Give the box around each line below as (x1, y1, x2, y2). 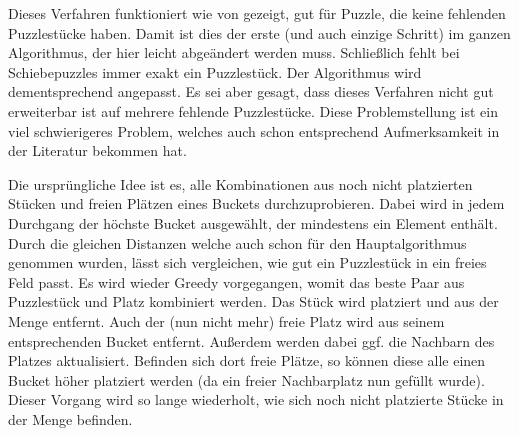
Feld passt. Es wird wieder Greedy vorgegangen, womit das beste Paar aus (8, 271, 465, 292)
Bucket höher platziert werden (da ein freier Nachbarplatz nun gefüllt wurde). (8, 369, 485, 390)
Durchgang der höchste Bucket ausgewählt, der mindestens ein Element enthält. (8, 212, 498, 233)
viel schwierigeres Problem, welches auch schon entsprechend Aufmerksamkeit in (8, 120, 500, 141)
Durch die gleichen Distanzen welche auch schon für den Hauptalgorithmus (8, 232, 467, 253)
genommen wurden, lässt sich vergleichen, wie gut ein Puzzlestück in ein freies (8, 252, 487, 273)
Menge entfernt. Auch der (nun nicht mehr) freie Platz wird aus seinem (8, 310, 445, 331)
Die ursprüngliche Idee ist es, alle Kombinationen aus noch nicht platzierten (8, 173, 473, 194)
